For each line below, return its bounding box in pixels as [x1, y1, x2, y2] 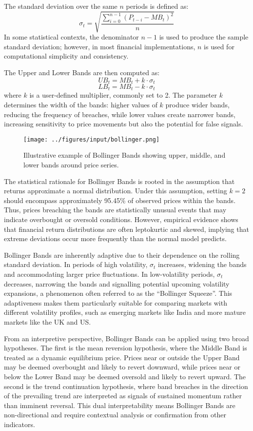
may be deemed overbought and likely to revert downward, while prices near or [4, 362, 240, 372]
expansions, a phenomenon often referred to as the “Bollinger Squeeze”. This [4, 288, 233, 298]
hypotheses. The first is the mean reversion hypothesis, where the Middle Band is [4, 343, 247, 353]
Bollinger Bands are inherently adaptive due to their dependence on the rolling [4, 249, 240, 260]
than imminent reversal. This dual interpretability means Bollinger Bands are [4, 400, 235, 410]
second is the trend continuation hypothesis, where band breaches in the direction [4, 381, 248, 391]
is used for [204, 41, 234, 51]
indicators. [4, 419, 35, 429]
